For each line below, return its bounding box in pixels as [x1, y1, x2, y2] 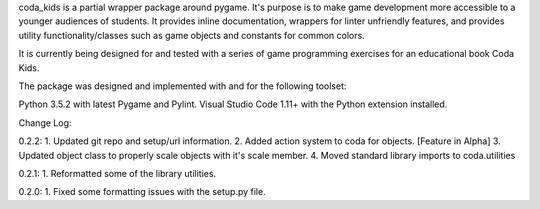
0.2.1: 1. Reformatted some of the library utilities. [18, 167, 217, 179]
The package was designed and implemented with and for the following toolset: [18, 80, 347, 92]
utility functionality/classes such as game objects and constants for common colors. [18, 29, 365, 41]
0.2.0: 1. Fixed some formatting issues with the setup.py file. [18, 186, 266, 198]
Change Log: [18, 116, 72, 129]
